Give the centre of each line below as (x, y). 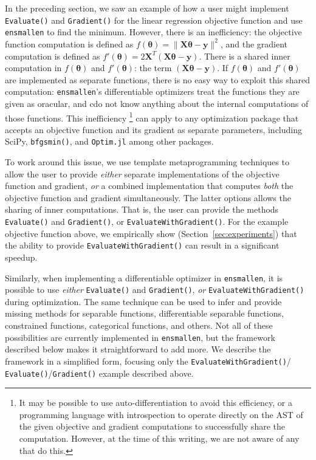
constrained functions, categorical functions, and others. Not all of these (139, 325)
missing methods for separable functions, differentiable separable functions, (144, 313)
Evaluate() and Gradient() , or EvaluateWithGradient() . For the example (147, 221)
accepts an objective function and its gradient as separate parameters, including (153, 129)
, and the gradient (254, 43)
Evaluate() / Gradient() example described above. (99, 373)
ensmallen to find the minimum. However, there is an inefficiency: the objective (153, 32)
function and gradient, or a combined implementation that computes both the (149, 186)
